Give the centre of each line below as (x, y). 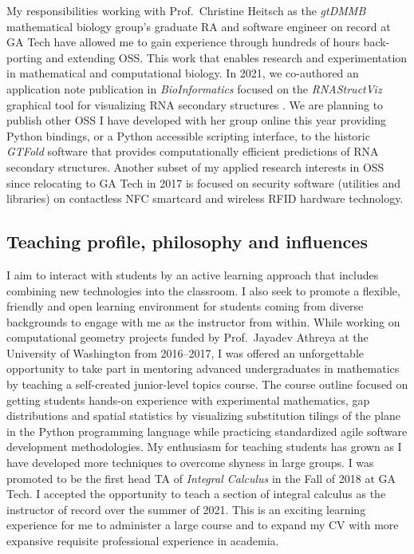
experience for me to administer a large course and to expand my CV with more (203, 525)
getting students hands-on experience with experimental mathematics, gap (188, 400)
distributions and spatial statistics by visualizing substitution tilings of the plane (203, 415)
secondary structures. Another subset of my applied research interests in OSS (195, 166)
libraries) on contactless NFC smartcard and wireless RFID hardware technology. (205, 198)
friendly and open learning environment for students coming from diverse (185, 306)
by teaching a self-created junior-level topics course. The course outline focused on (207, 384)
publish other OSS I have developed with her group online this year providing (197, 120)
